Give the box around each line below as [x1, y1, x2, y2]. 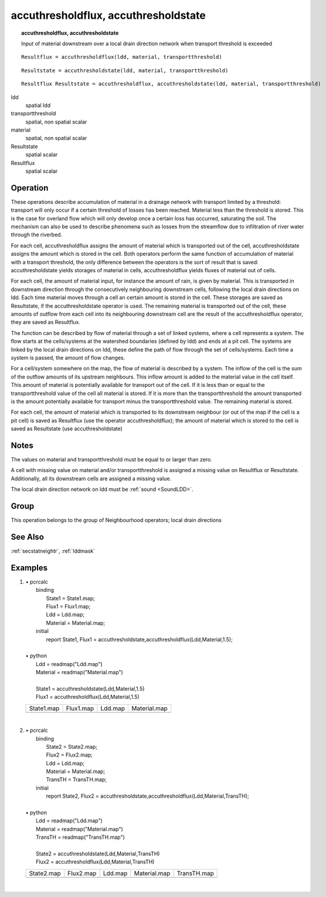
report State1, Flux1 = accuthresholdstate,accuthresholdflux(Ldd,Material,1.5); [46, 635, 233, 643]
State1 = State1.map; [46, 594, 95, 602]
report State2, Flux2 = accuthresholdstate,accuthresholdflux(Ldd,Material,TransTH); [46, 792, 249, 799]
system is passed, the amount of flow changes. [11, 354, 125, 361]
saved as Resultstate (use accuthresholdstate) [11, 425, 123, 432]
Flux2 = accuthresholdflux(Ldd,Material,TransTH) [36, 858, 155, 865]
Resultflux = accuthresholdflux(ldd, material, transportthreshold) [21, 53, 222, 61]
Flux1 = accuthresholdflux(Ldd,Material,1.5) [36, 694, 140, 701]
